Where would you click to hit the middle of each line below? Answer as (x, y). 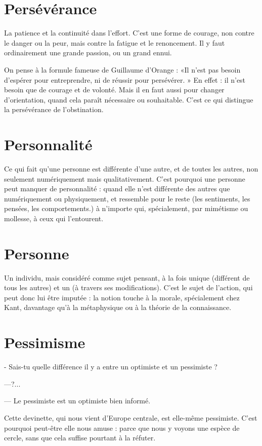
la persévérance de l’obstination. (54, 109)
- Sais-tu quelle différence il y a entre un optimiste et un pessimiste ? (111, 367)
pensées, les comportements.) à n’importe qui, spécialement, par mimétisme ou (126, 208)
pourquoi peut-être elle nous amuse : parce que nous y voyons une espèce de (122, 427)
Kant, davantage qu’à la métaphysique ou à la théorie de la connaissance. (118, 307)
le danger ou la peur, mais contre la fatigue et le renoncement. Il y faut (115, 42)
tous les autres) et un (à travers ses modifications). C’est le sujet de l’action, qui (128, 287)
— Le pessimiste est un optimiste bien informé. (77, 401)
